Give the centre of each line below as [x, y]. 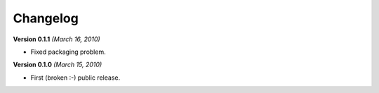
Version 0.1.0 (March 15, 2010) [58, 65]
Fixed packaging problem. [68, 52]
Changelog [46, 18]
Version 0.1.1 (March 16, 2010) [57, 39]
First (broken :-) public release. [75, 78]
